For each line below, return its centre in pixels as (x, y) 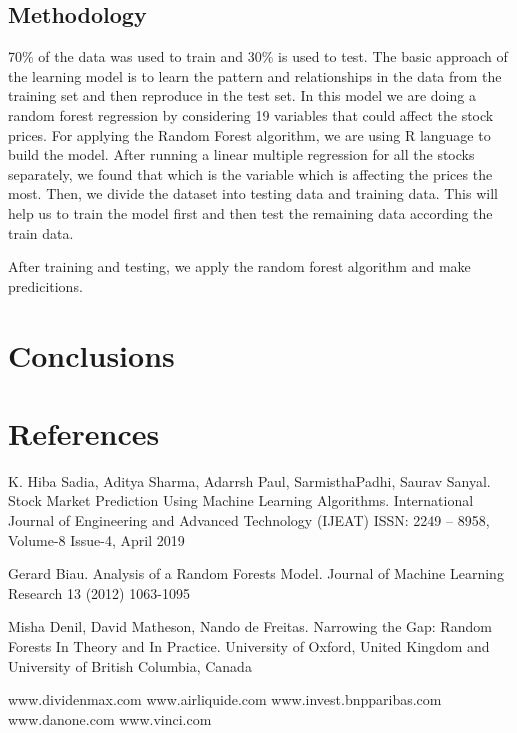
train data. (41, 232)
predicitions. (45, 285)
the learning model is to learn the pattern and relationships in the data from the (255, 75)
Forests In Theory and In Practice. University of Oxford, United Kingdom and (249, 645)
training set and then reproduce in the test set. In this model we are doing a (242, 95)
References (84, 432)
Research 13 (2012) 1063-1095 (99, 592)
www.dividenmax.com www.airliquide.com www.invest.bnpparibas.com (225, 699)
